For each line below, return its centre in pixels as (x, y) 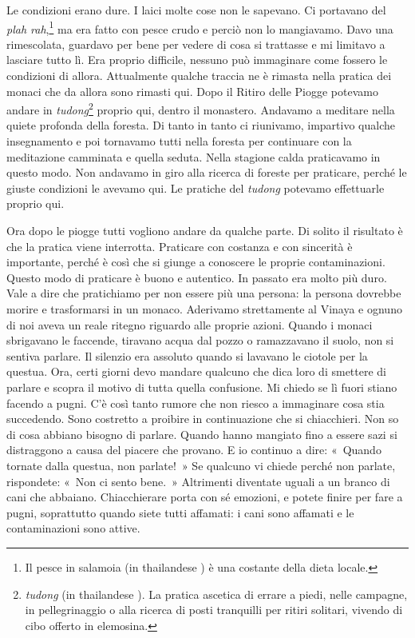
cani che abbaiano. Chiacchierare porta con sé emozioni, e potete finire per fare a (205, 497)
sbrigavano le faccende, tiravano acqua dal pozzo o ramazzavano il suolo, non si (200, 340)
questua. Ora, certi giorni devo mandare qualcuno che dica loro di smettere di (196, 371)
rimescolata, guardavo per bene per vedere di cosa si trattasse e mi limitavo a (196, 44)
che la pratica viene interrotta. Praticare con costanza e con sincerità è (180, 246)
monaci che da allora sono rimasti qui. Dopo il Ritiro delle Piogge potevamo (192, 91)
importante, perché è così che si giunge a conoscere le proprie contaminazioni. (196, 262)
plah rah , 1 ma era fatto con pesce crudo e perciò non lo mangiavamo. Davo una (200, 27)
